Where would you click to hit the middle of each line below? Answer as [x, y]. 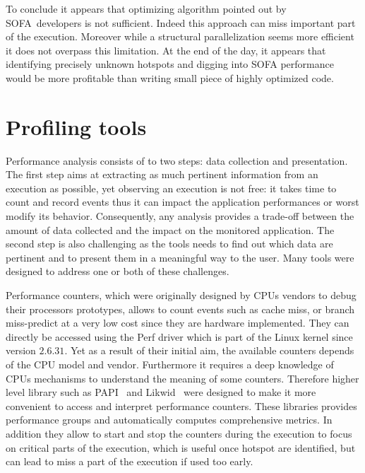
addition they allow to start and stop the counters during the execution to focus [179, 433]
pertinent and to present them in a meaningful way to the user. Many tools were [180, 257]
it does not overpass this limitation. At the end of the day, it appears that [166, 50]
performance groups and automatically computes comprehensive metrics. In [169, 420]
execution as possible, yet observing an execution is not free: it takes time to [171, 188]
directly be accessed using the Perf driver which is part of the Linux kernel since [179, 336]
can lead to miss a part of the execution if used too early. [130, 461]
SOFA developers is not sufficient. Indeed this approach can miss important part [181, 22]
